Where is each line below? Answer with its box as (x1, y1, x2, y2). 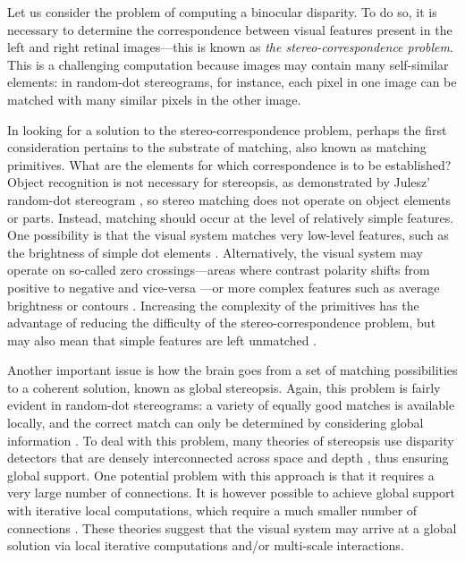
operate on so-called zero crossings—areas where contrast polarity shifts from (7, 260, 430, 279)
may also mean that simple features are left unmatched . (7, 330, 317, 349)
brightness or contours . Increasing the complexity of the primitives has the (7, 295, 419, 314)
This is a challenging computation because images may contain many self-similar (7, 55, 449, 73)
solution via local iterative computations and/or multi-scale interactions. (7, 536, 404, 555)
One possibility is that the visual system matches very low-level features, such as (7, 225, 449, 244)
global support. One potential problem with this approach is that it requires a (7, 465, 435, 484)
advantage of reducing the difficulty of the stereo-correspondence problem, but (7, 313, 436, 332)
